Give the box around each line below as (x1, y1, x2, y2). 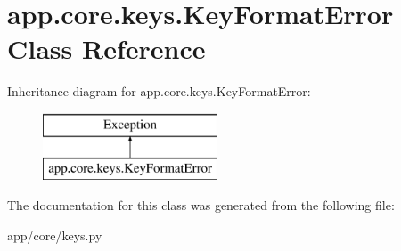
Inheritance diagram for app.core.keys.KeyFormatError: (7, 82, 311, 101)
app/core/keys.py (7, 225, 102, 244)
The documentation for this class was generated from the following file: (7, 196, 395, 215)
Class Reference (7, 30, 206, 67)
